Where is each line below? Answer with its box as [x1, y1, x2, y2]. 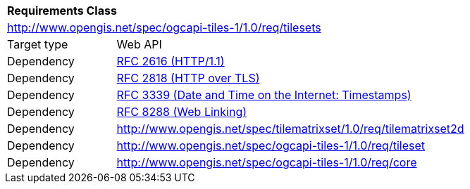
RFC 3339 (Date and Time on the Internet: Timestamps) [116, 88, 412, 102]
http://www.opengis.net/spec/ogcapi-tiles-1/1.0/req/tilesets [7, 20, 321, 34]
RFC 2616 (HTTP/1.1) [116, 54, 225, 68]
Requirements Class [7, 4, 117, 18]
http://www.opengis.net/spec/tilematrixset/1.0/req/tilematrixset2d [116, 122, 464, 136]
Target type [7, 37, 68, 51]
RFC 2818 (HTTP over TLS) [116, 71, 260, 85]
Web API [116, 37, 162, 51]
